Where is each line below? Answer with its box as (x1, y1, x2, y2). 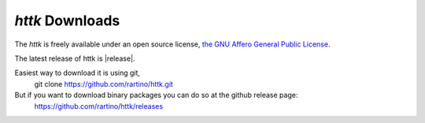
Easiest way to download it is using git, (14, 68, 141, 78)
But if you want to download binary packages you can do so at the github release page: (14, 91, 298, 100)
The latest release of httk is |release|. (14, 54, 135, 63)
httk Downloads (14, 12, 120, 29)
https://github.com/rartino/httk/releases (34, 101, 164, 110)
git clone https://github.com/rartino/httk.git (34, 79, 173, 88)
